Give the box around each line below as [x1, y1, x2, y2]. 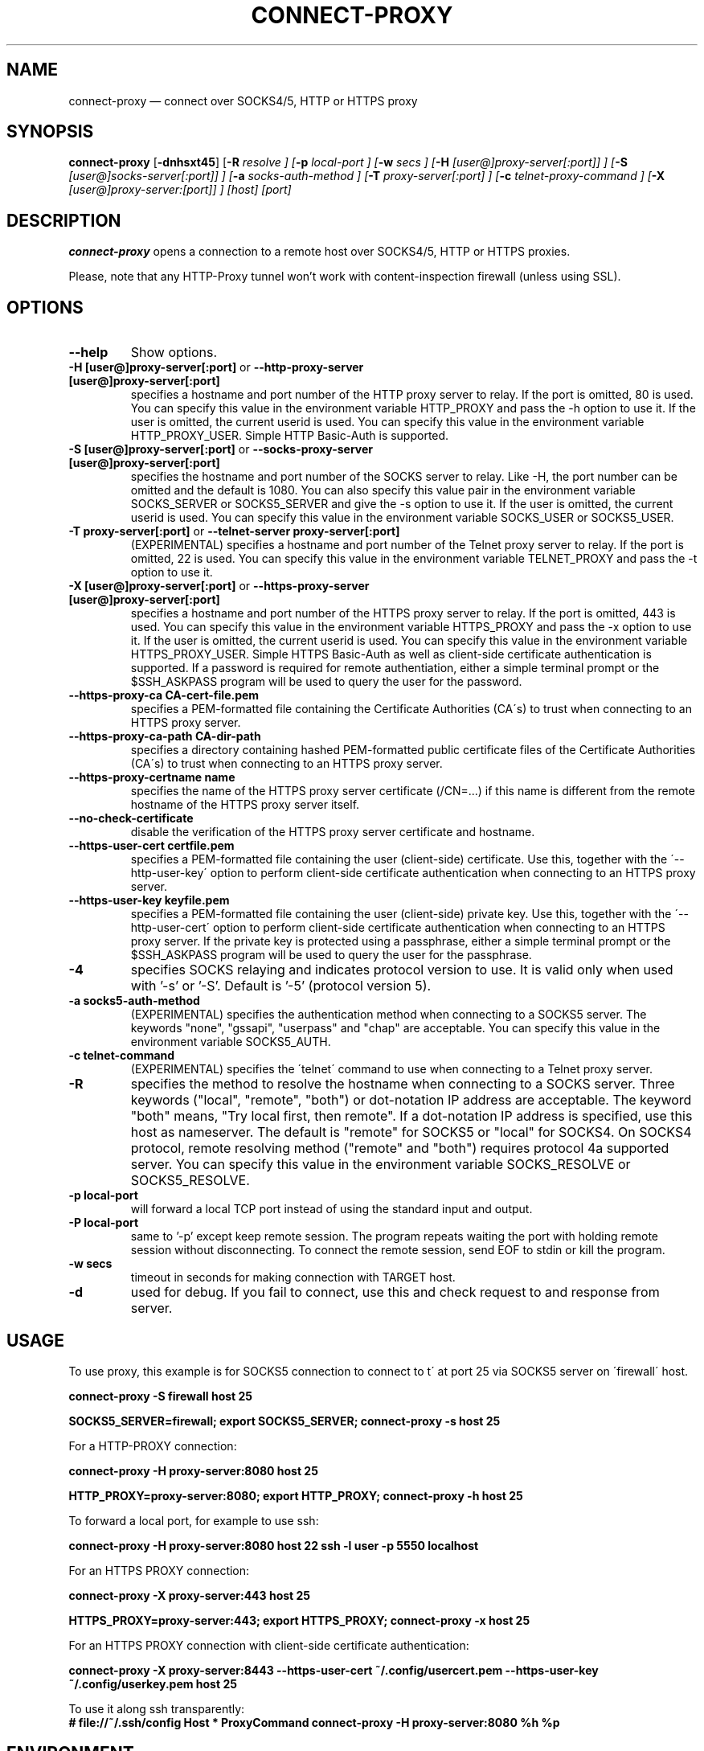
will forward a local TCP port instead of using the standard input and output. [130, 1202, 533, 1216]
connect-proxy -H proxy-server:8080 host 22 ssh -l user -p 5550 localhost [68, 1538, 479, 1552]
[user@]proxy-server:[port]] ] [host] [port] [68, 182, 292, 197]
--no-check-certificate [68, 811, 194, 826]
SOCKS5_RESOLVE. [130, 1172, 250, 1189]
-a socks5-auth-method [68, 994, 200, 1008]
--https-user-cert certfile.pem [68, 839, 235, 853]
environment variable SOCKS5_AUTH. [130, 1035, 331, 1049]
